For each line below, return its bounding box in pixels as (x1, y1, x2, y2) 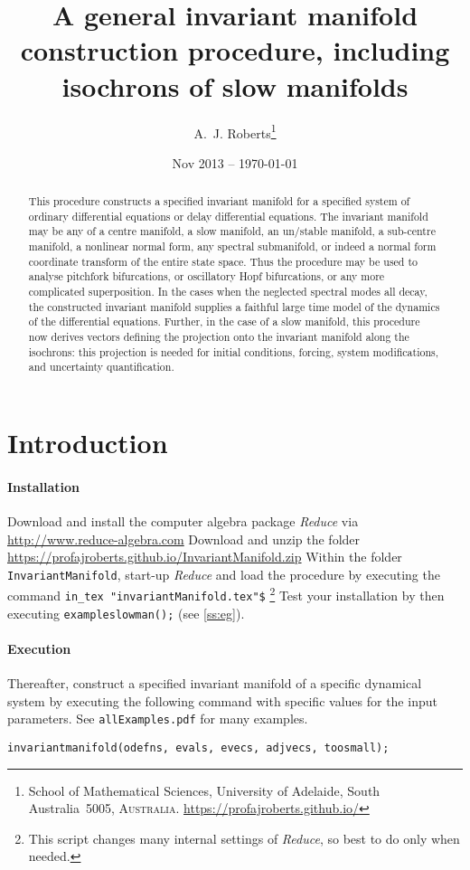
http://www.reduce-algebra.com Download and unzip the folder (7, 529, 361, 548)
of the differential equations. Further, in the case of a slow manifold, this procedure (28, 314, 420, 329)
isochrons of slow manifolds (61, 67, 409, 104)
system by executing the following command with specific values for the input (7, 691, 437, 710)
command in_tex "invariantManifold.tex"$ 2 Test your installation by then (7, 583, 445, 605)
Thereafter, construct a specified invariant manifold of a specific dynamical (7, 674, 422, 693)
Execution (7, 639, 71, 657)
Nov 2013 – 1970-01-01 (172, 153, 298, 172)
